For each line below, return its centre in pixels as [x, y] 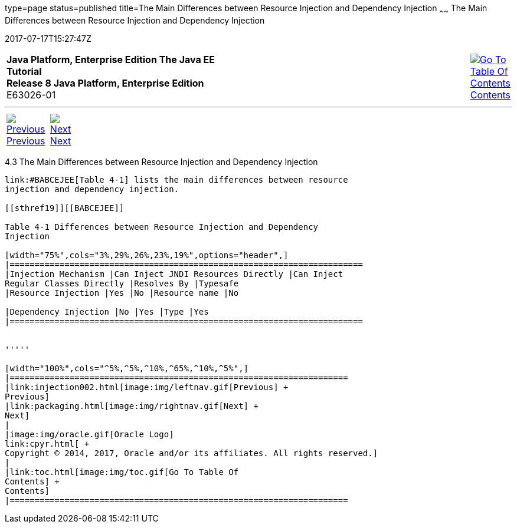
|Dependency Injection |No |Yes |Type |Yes [107, 311]
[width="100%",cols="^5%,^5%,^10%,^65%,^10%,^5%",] [127, 368]
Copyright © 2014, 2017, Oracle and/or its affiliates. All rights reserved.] [192, 453]
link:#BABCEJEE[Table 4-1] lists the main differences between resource [176, 179]
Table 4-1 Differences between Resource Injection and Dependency [162, 227]
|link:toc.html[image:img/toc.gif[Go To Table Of [122, 472]
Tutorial [24, 71]
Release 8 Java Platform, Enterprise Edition [105, 83]
